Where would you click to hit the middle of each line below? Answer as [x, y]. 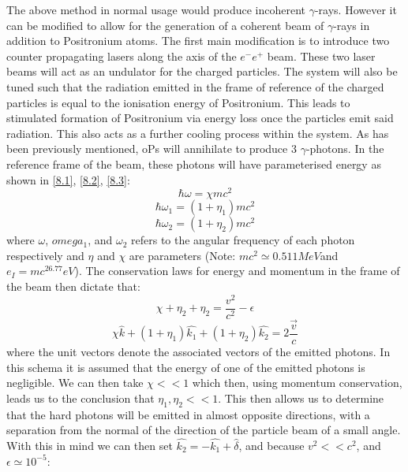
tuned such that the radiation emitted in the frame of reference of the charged [195, 86]
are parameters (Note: [182, 255]
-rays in [352, 25]
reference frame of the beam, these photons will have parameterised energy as [194, 164]
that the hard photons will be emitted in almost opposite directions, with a [188, 414]
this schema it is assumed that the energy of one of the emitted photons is [186, 367]
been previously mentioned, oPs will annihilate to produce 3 [152, 149]
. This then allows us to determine [301, 398]
